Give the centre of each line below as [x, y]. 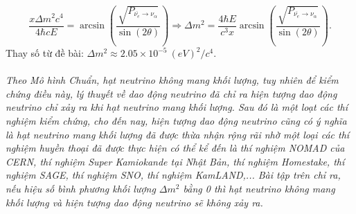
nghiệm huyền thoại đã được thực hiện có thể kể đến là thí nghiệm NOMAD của [175, 148]
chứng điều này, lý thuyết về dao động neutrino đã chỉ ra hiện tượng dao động [171, 93]
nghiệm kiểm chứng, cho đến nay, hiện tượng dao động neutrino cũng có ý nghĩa [176, 121]
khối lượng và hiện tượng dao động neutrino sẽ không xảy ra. [134, 202]
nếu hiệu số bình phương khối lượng [81, 188]
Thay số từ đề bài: [45, 53]
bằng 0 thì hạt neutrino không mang [259, 188]
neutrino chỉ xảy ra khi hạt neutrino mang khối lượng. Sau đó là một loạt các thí [177, 107]
